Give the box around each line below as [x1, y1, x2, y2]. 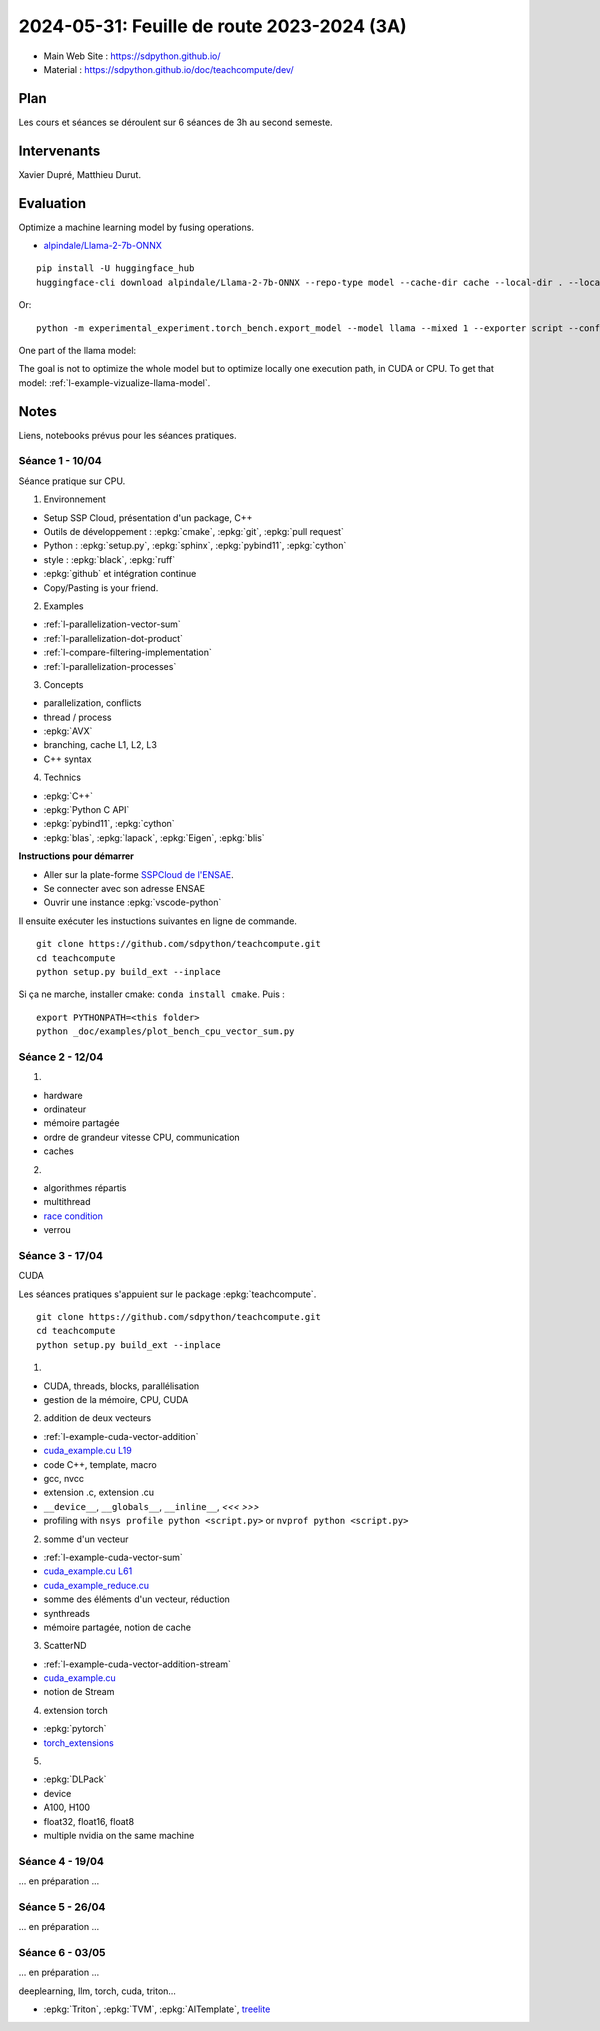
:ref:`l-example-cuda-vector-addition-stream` [43, 1658, 232, 1670]
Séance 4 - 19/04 [18, 1854, 105, 1868]
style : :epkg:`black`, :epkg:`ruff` [43, 553, 176, 565]
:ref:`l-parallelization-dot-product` [43, 632, 184, 644]
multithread [43, 1196, 91, 1208]
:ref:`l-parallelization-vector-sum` [43, 618, 182, 630]
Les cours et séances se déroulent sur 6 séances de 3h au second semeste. [18, 116, 334, 128]
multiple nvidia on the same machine [43, 1829, 195, 1841]
